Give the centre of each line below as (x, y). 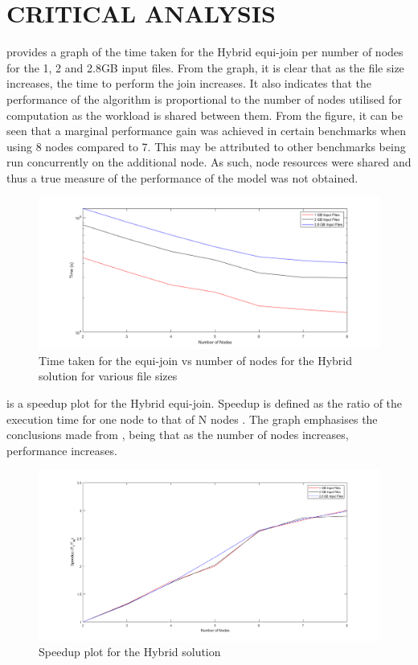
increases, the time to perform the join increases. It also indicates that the (189, 83)
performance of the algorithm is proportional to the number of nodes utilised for (205, 99)
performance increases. (62, 450)
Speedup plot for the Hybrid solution (130, 652)
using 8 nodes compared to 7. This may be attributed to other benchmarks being (206, 146)
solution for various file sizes (108, 376)
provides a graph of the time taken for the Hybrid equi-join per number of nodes (205, 52)
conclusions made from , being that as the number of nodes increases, (178, 435)
